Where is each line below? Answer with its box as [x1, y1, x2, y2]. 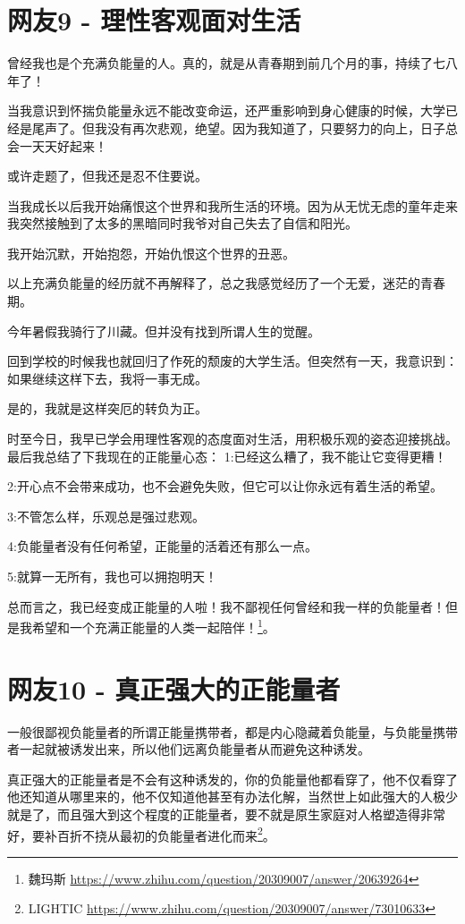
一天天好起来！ [19, 136, 107, 155]
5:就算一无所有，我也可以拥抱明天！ [7, 567, 217, 585]
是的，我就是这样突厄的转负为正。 [7, 399, 207, 418]
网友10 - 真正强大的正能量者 [7, 670, 341, 707]
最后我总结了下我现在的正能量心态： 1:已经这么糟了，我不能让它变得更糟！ [7, 446, 447, 465]
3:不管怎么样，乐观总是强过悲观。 [7, 506, 205, 525]
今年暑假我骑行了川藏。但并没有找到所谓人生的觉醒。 [7, 321, 320, 340]
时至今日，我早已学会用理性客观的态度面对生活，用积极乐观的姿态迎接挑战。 [7, 429, 458, 448]
